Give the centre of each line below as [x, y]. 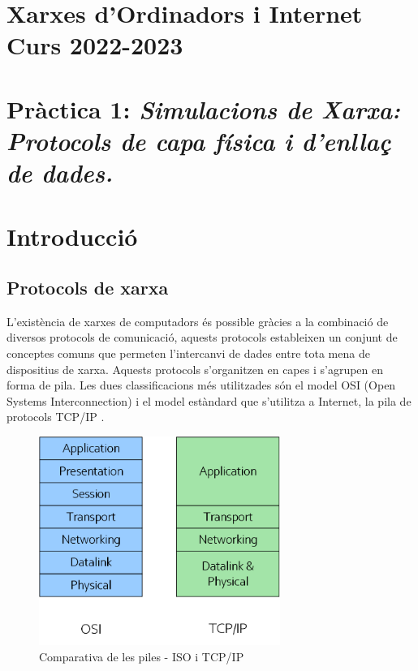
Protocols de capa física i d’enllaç [199, 140]
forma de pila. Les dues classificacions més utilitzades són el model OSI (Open [201, 385]
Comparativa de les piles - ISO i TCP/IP [142, 656]
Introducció [72, 236]
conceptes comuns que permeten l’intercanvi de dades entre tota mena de [188, 353]
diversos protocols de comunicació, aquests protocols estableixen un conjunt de [202, 337]
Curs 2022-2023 [95, 45]
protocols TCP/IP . [56, 417]
